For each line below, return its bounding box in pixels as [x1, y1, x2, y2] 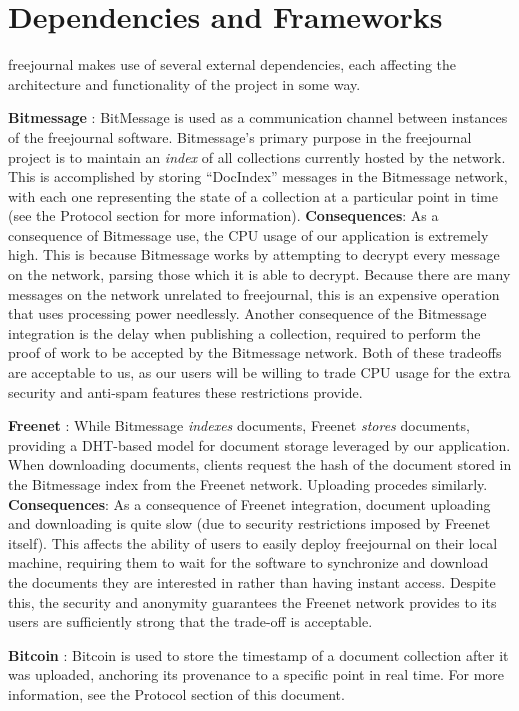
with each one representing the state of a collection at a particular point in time [8, 185, 498, 206]
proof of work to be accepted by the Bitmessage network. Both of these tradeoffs [8, 342, 502, 363]
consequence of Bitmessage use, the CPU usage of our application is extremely [8, 224, 489, 245]
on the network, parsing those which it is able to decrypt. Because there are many [8, 264, 511, 285]
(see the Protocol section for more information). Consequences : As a [8, 205, 439, 226]
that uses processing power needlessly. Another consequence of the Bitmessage [8, 303, 487, 324]
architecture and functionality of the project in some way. [8, 73, 361, 94]
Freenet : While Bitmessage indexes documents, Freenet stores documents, [8, 415, 470, 436]
